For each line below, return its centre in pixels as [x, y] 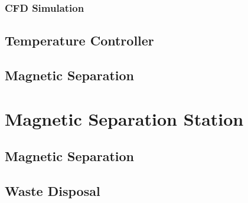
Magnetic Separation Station [124, 118]
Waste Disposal [53, 190]
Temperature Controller [79, 40]
